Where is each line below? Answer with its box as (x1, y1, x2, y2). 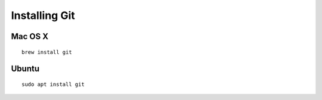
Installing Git (11, 9, 75, 22)
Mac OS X (11, 31, 49, 41)
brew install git (21, 49, 72, 56)
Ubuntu (11, 64, 40, 74)
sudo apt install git (21, 80, 85, 88)
